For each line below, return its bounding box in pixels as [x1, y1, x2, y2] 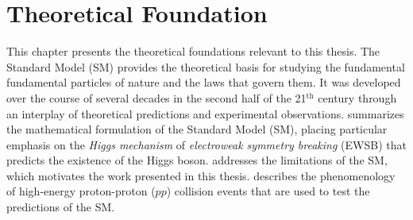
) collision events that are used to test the [166, 183, 370, 199]
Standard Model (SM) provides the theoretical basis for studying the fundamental [6, 58, 405, 75]
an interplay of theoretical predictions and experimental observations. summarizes [6, 105, 404, 122]
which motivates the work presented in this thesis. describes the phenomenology [6, 167, 396, 183]
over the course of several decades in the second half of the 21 [6, 89, 307, 106]
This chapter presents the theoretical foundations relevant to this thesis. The [6, 43, 380, 60]
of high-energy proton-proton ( [6, 183, 156, 199]
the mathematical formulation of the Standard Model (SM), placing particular [6, 121, 388, 137]
